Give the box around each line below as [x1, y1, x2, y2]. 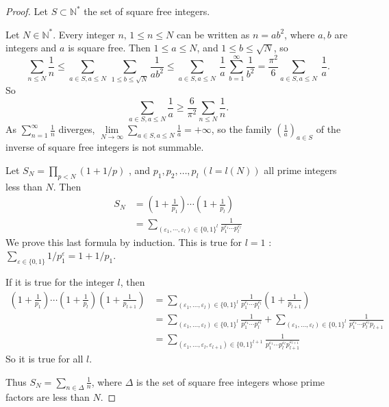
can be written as [176, 27, 250, 41]
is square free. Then [68, 40, 151, 55]
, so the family [211, 122, 272, 136]
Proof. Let [5, 4, 48, 18]
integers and [5, 40, 57, 55]
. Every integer [53, 27, 115, 41]
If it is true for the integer [5, 275, 114, 289]
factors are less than [5, 390, 90, 404]
